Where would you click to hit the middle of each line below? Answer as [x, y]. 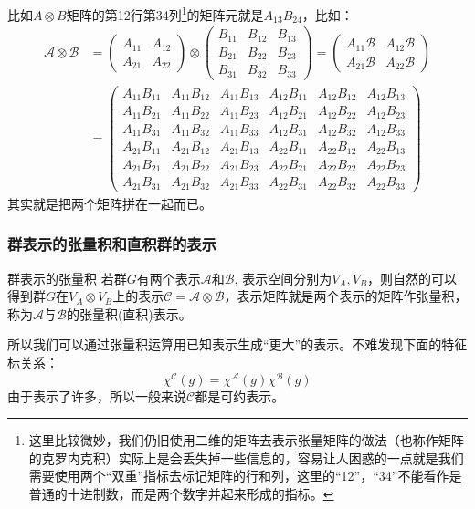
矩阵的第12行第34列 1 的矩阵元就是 [165, 13]
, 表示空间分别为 [283, 278]
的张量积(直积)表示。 [129, 313]
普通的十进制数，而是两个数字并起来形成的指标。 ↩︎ [181, 494]
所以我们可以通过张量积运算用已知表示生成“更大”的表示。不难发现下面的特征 [237, 344]
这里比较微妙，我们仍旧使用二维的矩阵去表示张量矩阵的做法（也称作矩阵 [246, 440]
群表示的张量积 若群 [67, 278]
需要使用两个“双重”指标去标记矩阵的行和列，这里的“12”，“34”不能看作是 [245, 476]
